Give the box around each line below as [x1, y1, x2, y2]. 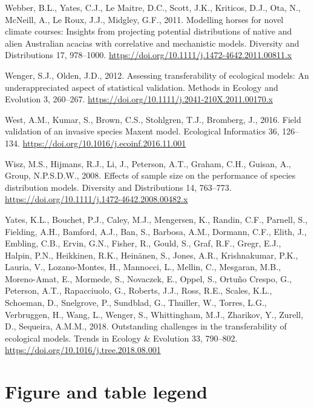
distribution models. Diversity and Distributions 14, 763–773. [5, 180, 232, 193]
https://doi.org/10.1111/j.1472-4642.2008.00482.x [5, 193, 188, 205]
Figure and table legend [5, 379, 208, 404]
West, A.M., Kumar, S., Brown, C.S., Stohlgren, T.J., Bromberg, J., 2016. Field [5, 113, 301, 125]
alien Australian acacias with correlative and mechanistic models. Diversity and [5, 36, 299, 49]
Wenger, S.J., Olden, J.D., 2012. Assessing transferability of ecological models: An [5, 68, 309, 81]
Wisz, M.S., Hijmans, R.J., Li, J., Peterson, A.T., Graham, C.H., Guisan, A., [5, 157, 291, 170]
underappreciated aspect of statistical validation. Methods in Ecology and [5, 81, 278, 93]
